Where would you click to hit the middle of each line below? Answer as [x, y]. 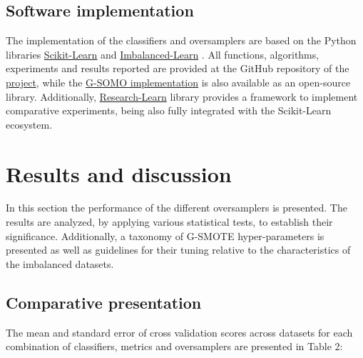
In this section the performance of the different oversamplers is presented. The [177, 208]
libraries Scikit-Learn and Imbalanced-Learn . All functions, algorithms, [163, 54]
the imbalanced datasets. [60, 263]
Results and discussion [119, 173]
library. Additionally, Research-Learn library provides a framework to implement [182, 96]
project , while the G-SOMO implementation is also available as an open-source [178, 82]
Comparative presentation [104, 302]
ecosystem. [29, 124]
